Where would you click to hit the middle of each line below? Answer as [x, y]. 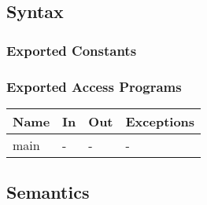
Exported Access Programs [94, 86]
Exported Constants [72, 50]
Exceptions [160, 121]
